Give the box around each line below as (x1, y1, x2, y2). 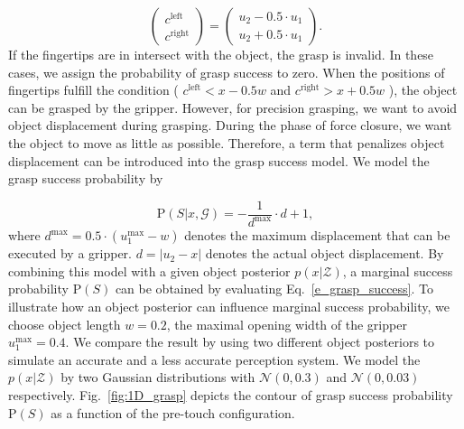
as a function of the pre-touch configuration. (51, 403, 295, 422)
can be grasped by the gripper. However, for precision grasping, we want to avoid (8, 98, 458, 117)
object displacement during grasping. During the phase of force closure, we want (8, 116, 452, 135)
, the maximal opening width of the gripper (166, 314, 407, 333)
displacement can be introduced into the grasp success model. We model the (8, 151, 430, 170)
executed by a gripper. (8, 244, 132, 263)
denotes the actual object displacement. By (205, 244, 444, 263)
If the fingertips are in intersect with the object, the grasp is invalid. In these (8, 45, 434, 63)
